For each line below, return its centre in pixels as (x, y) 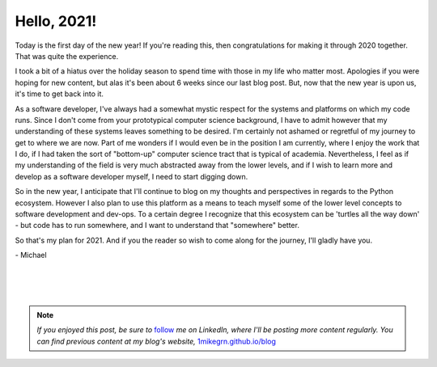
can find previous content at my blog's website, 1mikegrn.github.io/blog (157, 341)
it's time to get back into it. (59, 94)
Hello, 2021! (56, 21)
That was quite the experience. (67, 56)
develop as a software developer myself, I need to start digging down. (132, 176)
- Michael (31, 255)
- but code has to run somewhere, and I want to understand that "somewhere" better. (157, 226)
